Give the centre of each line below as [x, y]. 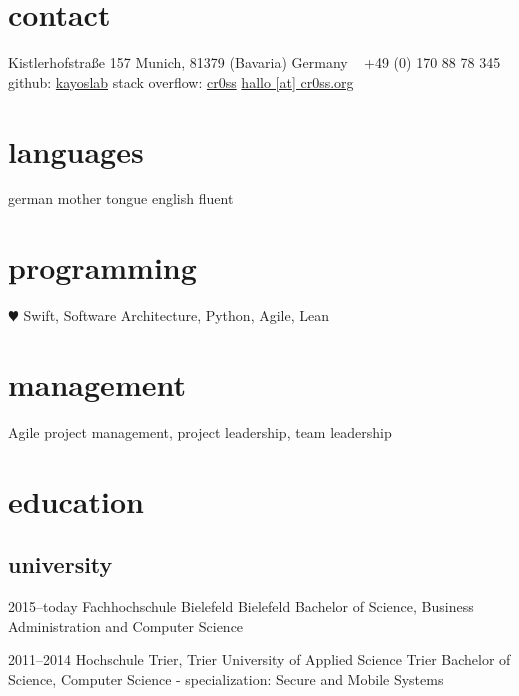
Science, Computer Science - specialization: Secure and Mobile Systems [226, 678]
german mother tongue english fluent [121, 198]
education [76, 500]
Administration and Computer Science [126, 625]
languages [76, 150]
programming [102, 267]
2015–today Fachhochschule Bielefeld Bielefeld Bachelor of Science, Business [241, 606]
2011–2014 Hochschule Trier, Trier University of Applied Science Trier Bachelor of [259, 659]
